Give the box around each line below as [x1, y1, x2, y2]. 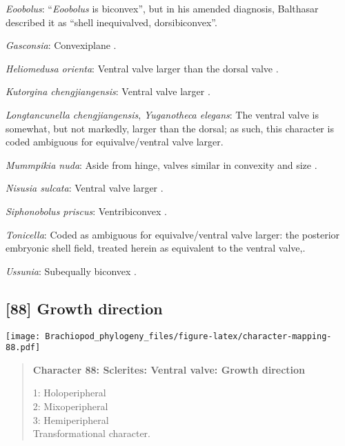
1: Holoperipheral [32, 385, 106, 400]
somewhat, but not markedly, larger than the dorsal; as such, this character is [6, 121, 334, 135]
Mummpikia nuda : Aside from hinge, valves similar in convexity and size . [6, 157, 317, 172]
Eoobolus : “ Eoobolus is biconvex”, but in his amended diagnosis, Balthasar [6, 1, 319, 15]
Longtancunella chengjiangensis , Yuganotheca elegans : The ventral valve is [6, 107, 319, 121]
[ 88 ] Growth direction [6, 297, 163, 318]
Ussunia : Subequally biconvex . [6, 263, 137, 278]
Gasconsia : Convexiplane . [6, 38, 117, 52]
